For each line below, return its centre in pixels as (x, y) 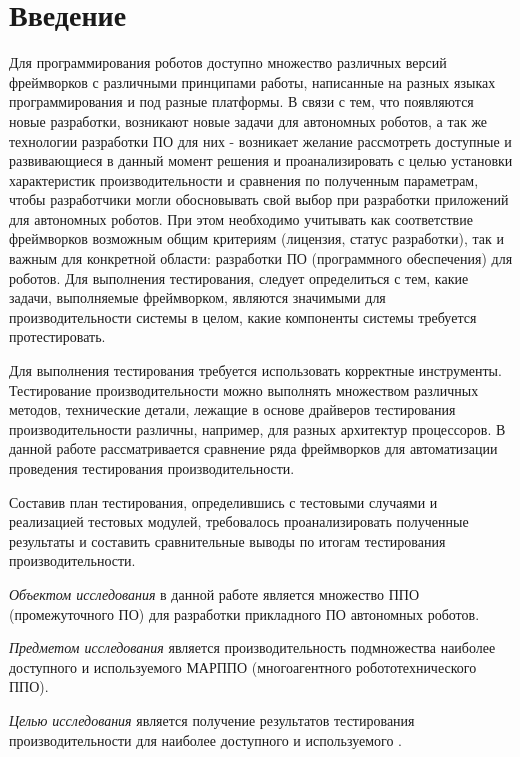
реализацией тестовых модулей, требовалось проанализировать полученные (239, 521)
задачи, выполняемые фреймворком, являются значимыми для (197, 297)
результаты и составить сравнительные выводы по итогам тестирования (227, 540)
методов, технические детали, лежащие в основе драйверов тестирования (232, 409)
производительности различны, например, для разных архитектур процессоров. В (257, 428)
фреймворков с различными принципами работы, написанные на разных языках (252, 81)
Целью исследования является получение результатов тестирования (212, 719)
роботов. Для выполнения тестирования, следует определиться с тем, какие (239, 277)
